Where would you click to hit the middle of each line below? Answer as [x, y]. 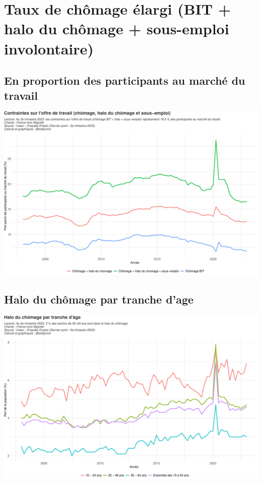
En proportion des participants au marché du [125, 80]
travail [21, 95]
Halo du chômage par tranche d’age [99, 299]
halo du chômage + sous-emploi [117, 28]
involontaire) [49, 48]
